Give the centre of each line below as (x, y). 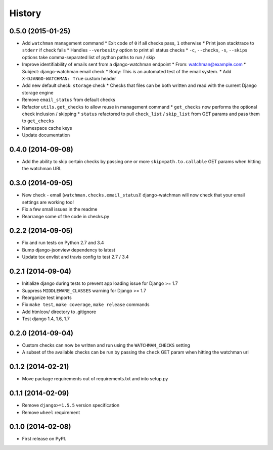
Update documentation (46, 135)
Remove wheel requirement (51, 412)
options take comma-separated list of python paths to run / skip (88, 57)
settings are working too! (48, 202)
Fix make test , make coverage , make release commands (86, 305)
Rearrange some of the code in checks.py (66, 216)
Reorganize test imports (47, 297)
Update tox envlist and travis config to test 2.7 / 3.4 (75, 257)
